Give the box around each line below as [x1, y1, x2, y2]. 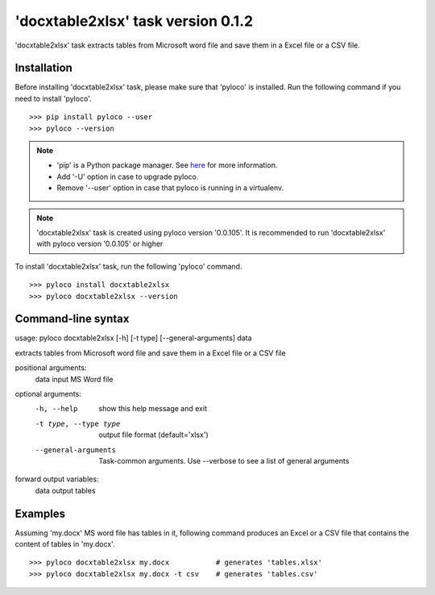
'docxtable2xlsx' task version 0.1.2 [14, 12, 254, 30]
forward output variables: [14, 474, 99, 484]
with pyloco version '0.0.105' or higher [36, 239, 164, 249]
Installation [14, 61, 72, 75]
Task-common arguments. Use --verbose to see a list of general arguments [98, 456, 350, 465]
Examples [14, 506, 66, 520]
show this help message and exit [98, 404, 207, 414]
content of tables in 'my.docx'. [14, 539, 116, 549]
